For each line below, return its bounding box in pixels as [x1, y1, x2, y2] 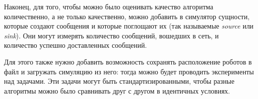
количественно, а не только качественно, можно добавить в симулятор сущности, [4, 11, 250, 21]
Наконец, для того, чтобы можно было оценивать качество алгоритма [4, 1, 213, 11]
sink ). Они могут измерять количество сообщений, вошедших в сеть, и [4, 30, 219, 40]
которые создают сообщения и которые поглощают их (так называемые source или [4, 21, 254, 31]
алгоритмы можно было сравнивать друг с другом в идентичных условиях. [4, 85, 230, 96]
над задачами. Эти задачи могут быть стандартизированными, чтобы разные [4, 76, 235, 86]
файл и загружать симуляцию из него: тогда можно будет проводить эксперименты [4, 66, 254, 76]
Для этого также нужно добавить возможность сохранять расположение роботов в [4, 56, 252, 66]
